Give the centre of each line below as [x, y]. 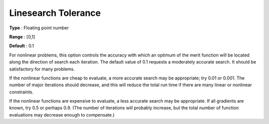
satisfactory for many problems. [42, 69]
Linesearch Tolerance [55, 13]
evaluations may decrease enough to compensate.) [62, 115]
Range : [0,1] [22, 37]
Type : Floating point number [39, 28]
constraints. [21, 92]
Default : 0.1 [22, 46]
